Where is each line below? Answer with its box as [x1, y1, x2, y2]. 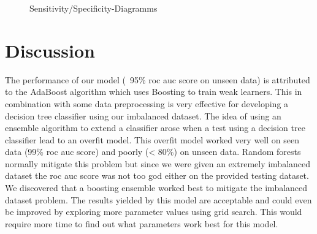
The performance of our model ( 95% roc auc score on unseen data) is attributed [5, 73, 310, 86]
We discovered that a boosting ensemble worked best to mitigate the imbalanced [5, 181, 308, 194]
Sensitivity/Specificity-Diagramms [29, 2, 158, 14]
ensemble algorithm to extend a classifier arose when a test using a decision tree [5, 121, 305, 134]
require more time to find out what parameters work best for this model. [5, 217, 278, 230]
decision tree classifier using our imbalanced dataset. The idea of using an [5, 109, 281, 122]
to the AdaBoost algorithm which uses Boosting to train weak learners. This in [5, 85, 302, 98]
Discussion [5, 37, 95, 62]
